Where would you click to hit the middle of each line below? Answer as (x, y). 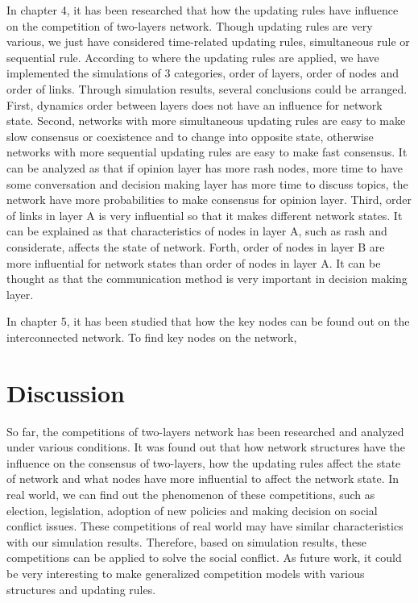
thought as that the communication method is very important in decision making (207, 279)
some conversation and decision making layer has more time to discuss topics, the (207, 183)
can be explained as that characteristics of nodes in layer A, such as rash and (197, 231)
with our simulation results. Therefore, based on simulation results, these (186, 541)
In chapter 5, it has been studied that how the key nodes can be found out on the (208, 321)
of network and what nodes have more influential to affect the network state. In (203, 478)
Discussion (66, 392)
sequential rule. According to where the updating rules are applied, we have (193, 57)
